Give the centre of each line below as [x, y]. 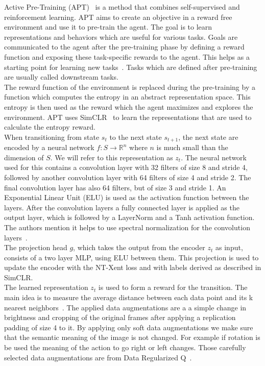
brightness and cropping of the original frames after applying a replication [120, 317]
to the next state [136, 137]
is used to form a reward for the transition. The [173, 287]
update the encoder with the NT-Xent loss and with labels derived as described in [133, 267]
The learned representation [46, 287]
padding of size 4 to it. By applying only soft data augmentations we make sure [129, 327]
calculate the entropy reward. [50, 127]
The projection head [36, 247]
